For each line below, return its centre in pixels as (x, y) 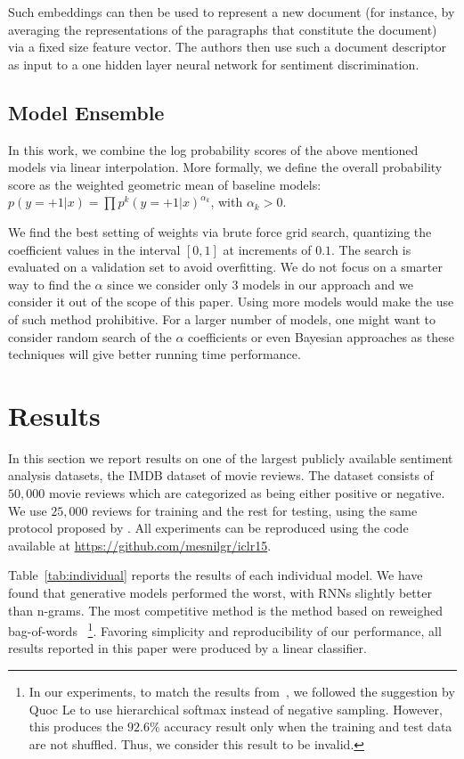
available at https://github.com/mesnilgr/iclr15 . (140, 545)
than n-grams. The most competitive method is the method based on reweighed (226, 610)
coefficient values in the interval (94, 249)
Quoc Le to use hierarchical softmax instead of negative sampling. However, (236, 709)
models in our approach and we (328, 284)
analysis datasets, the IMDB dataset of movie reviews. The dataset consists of (221, 475)
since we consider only (167, 284)
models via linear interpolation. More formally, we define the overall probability (225, 167)
